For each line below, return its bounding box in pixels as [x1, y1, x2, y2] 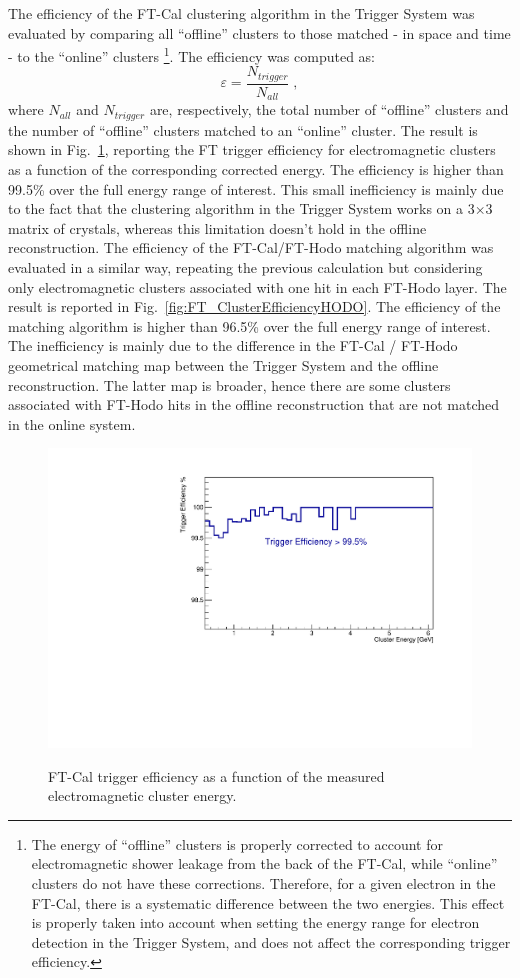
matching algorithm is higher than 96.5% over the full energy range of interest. [8, 315, 491, 336]
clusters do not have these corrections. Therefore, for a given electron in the [31, 872, 496, 893]
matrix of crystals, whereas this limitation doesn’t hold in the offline [8, 217, 427, 238]
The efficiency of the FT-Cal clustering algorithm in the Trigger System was [8, 3, 475, 23]
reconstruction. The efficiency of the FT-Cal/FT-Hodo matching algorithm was [8, 237, 494, 258]
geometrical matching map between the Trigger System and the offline [8, 354, 439, 375]
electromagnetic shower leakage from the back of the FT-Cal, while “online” [31, 853, 498, 874]
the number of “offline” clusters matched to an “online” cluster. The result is [8, 119, 478, 140]
